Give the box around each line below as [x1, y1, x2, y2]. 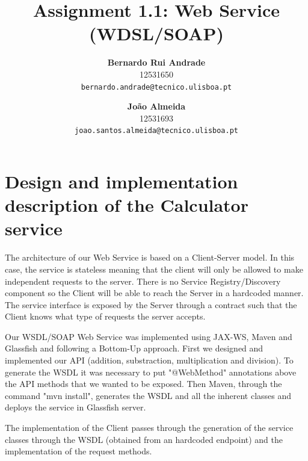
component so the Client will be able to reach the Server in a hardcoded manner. [5, 286, 304, 299]
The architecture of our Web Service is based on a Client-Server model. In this [5, 251, 295, 264]
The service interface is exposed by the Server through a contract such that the [5, 298, 297, 311]
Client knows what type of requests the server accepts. [5, 310, 206, 323]
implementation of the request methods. [5, 445, 152, 457]
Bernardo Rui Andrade [107, 56, 206, 69]
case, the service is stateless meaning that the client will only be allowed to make [5, 262, 303, 275]
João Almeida [127, 100, 186, 113]
